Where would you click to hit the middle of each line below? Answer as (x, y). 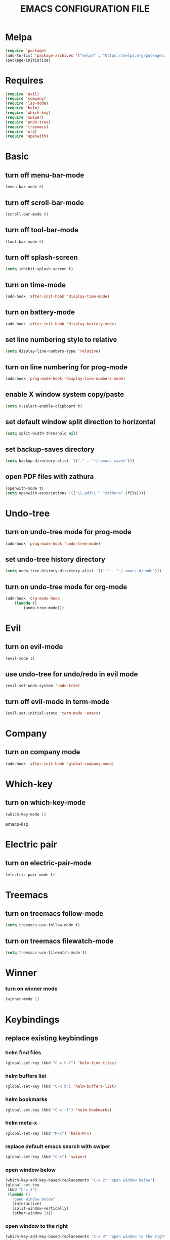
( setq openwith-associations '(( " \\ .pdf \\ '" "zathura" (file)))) (75, 493)
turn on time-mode (36, 285)
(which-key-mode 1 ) (26, 814)
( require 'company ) (26, 99)
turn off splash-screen (42, 257)
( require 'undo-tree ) (28, 122)
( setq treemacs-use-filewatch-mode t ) (46, 953)
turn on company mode (43, 752)
